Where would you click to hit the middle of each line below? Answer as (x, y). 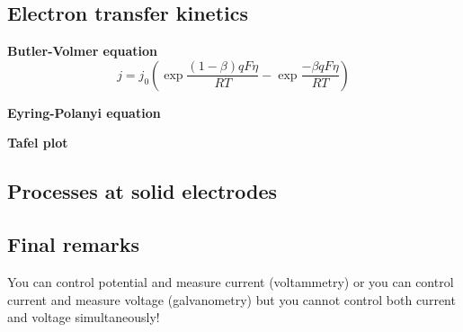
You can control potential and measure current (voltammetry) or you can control (231, 281)
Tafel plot (38, 143)
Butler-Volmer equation (82, 51)
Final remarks (73, 244)
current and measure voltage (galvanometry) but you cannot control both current (231, 299)
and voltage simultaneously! (84, 317)
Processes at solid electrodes (142, 191)
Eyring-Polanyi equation (84, 112)
